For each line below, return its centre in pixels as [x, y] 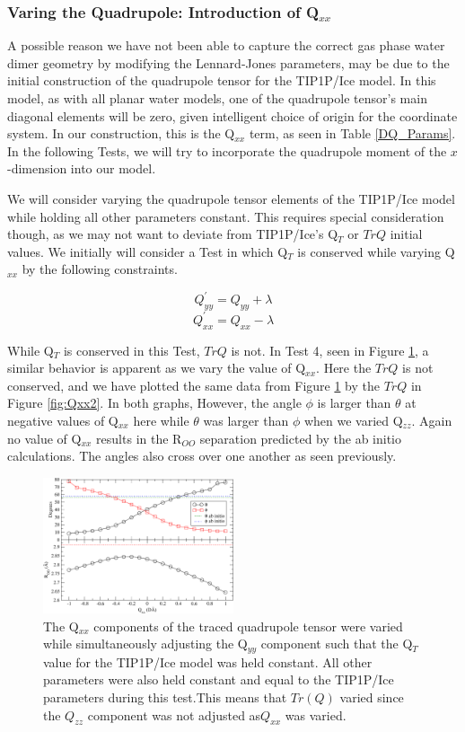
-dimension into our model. [82, 168]
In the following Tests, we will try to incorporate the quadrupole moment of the [227, 150]
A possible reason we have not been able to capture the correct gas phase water [226, 45]
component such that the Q [337, 644]
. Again [432, 420]
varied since [372, 697]
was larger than [246, 420]
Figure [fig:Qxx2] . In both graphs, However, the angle [154, 403]
